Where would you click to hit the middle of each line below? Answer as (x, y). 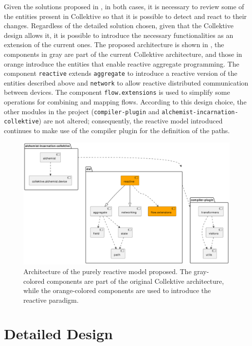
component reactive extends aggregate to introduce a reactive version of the (121, 73)
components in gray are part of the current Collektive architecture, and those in (123, 54)
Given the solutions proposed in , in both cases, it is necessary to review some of (124, 6)
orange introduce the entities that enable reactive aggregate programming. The (122, 63)
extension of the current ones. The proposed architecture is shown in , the (114, 44)
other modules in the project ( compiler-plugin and (82, 111)
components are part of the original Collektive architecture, (135, 281)
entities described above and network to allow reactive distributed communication (126, 82)
